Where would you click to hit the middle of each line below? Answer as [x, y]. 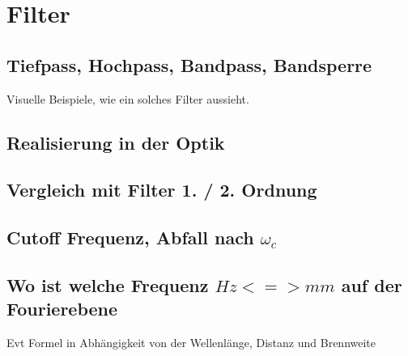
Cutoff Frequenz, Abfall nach [130, 237]
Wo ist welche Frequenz [108, 284]
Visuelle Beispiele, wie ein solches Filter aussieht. [128, 98]
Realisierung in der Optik [116, 142]
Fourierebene [62, 309]
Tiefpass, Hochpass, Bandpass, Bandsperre [189, 64]
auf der [372, 284]
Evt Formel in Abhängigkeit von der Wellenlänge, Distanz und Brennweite [191, 343]
